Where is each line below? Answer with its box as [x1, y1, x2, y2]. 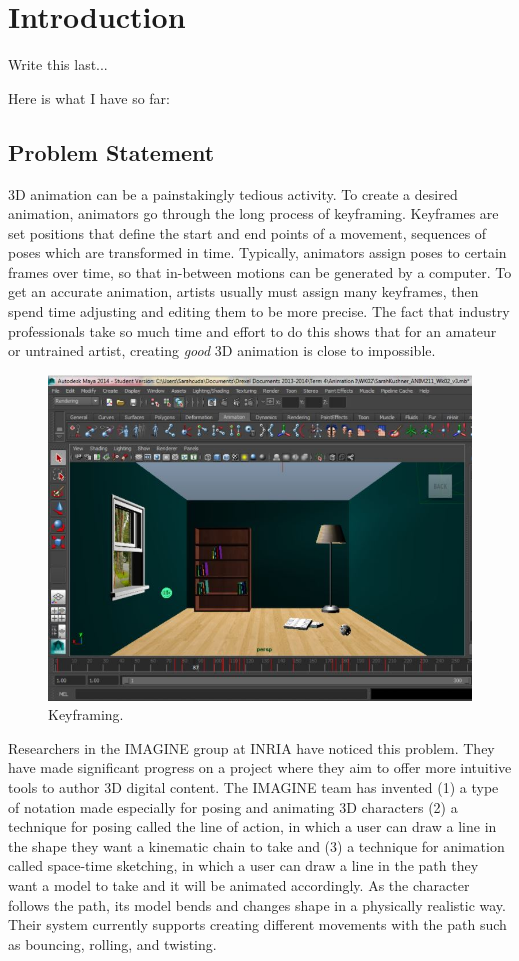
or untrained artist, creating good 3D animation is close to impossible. [8, 340, 436, 361]
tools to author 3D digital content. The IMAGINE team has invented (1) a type [8, 776, 499, 797]
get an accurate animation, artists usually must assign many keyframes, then [8, 281, 479, 302]
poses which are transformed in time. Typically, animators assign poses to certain [8, 242, 507, 263]
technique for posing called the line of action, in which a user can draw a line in [8, 816, 497, 837]
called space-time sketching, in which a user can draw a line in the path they [8, 855, 479, 876]
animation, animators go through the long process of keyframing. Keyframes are [8, 203, 499, 224]
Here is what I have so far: [8, 87, 170, 108]
